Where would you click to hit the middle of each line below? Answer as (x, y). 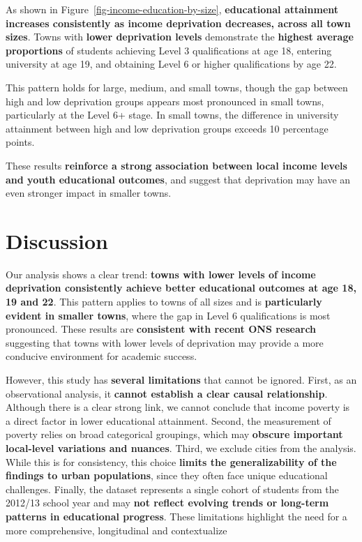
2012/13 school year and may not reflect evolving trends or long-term (167, 503)
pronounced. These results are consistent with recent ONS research (161, 329)
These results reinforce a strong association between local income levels (176, 165)
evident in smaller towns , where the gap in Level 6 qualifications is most (168, 315)
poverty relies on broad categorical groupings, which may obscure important (174, 434)
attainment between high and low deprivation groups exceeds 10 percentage (167, 128)
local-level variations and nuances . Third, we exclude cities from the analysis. (181, 447)
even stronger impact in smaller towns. (89, 193)
